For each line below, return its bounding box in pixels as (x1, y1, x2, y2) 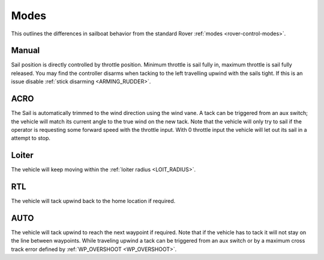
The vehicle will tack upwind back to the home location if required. (11, 198, 176, 205)
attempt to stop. (11, 135, 51, 142)
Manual (11, 46, 40, 56)
